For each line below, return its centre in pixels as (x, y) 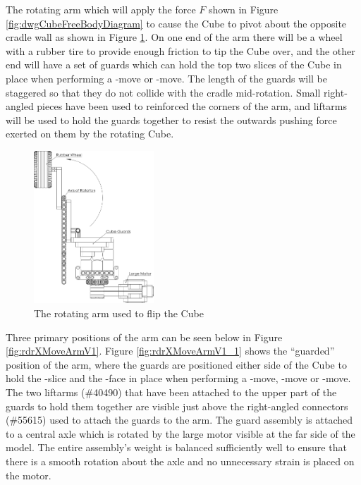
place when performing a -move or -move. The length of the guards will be (166, 78)
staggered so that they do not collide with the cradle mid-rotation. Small (163, 92)
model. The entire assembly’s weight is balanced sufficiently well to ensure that (176, 447)
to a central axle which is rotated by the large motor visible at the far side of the (180, 433)
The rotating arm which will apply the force (101, 9)
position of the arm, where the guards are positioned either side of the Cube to (176, 364)
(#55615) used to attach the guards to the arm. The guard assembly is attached (179, 420)
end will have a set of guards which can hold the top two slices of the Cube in (174, 65)
